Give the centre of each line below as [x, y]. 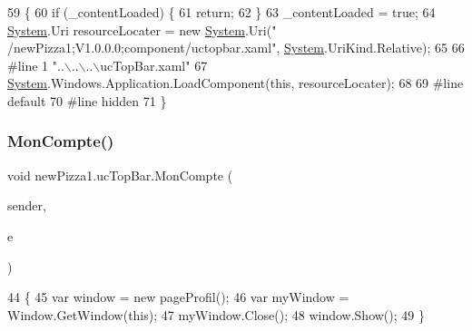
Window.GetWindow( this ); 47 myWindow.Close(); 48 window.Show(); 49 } [216, 314]
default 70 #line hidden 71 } [87, 100]
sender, [27, 205]
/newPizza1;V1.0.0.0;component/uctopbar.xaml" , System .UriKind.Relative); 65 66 [236, 48]
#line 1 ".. [36, 65]
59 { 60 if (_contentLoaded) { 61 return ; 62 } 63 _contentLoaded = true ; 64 [221, 12]
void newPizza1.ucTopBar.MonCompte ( [120, 175]
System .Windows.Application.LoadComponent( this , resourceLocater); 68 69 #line [236, 83]
